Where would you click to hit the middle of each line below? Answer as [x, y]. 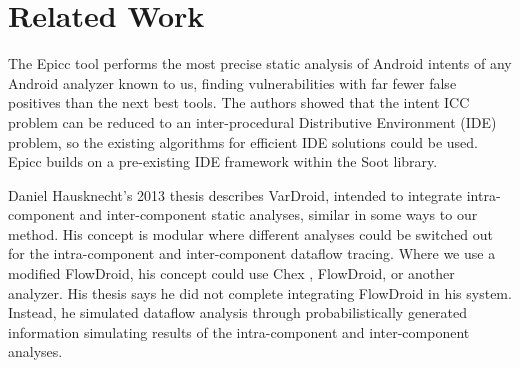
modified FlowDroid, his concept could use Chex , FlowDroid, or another [231, 273]
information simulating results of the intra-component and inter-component [239, 331]
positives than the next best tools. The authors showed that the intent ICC [239, 102]
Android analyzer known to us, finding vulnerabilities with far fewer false [232, 82]
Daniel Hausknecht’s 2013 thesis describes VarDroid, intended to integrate [235, 194]
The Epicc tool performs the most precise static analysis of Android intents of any [260, 63]
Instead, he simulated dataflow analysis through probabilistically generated [238, 312]
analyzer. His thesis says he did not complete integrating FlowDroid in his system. [260, 292]
